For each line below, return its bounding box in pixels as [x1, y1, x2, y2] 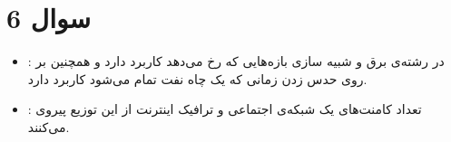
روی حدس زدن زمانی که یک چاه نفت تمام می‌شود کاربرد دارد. [27, 69, 368, 88]
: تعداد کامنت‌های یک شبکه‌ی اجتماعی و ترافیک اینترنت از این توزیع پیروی [27, 99, 422, 118]
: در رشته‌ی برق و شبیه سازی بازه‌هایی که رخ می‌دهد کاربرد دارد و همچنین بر [27, 52, 445, 71]
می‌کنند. [27, 117, 70, 136]
